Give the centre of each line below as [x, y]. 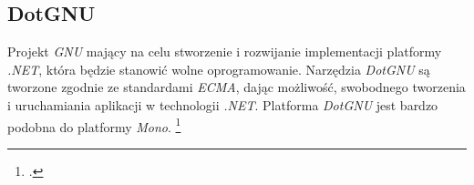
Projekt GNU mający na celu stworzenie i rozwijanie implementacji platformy [225, 51]
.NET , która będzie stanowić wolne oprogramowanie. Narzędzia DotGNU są [219, 69]
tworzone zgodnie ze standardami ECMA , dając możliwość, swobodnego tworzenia [237, 87]
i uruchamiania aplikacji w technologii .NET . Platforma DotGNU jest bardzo [223, 104]
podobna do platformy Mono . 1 [94, 125]
